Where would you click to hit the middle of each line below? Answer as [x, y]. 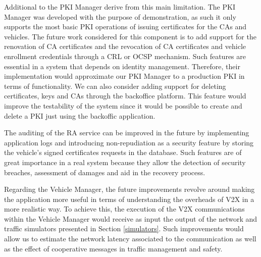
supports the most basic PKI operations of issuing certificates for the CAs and [125, 27]
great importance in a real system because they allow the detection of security [125, 162]
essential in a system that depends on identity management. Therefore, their [122, 66]
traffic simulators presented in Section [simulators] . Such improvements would [124, 228]
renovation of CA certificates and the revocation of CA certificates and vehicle [125, 46]
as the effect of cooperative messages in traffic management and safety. [113, 248]
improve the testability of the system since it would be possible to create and [123, 105]
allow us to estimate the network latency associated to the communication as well [130, 239]
